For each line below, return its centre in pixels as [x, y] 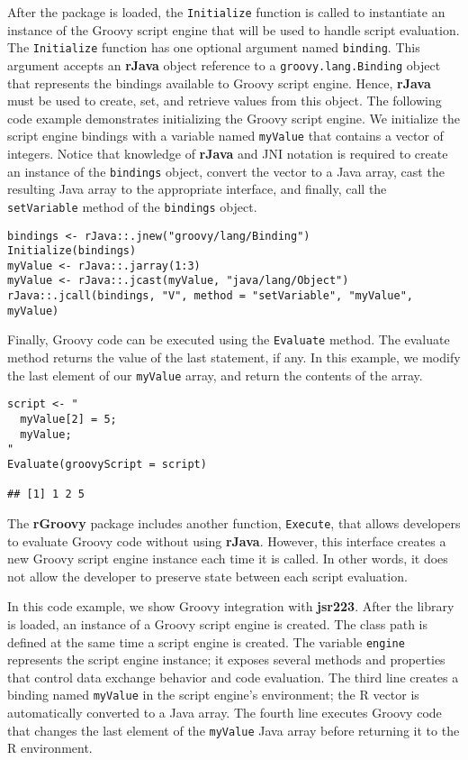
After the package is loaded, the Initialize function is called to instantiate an [226, 12]
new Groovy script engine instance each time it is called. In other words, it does [228, 559]
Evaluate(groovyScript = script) [107, 464]
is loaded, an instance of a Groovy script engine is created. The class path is [217, 623]
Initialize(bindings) [72, 251]
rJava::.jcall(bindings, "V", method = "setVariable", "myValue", [211, 296]
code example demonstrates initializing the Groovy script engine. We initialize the [234, 118]
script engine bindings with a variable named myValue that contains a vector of [225, 136]
